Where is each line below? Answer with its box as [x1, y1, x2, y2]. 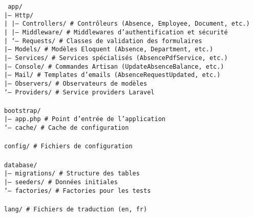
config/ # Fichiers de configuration [4, 143, 133, 150]
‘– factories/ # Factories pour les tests [4, 187, 151, 194]
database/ [4, 161, 37, 169]
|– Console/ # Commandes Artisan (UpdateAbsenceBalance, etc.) [4, 63, 224, 70]
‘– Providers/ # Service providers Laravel [4, 88, 155, 96]
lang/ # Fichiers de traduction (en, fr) [4, 205, 147, 213]
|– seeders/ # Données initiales [4, 178, 118, 186]
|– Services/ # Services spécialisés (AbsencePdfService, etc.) [4, 54, 228, 62]
